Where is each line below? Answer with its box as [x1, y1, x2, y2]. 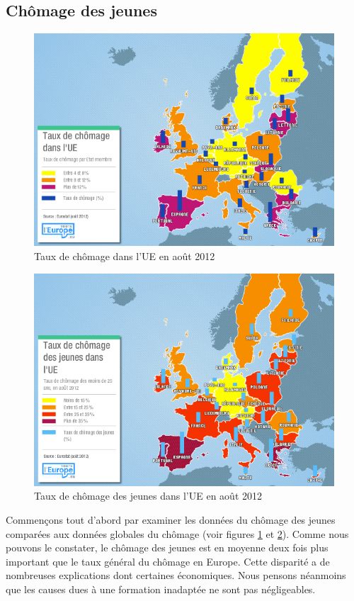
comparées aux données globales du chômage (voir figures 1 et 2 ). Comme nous [6, 526, 349, 541]
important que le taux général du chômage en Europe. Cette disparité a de [6, 554, 330, 568]
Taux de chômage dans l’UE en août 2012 [34, 248, 215, 263]
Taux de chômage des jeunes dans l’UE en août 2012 [34, 488, 263, 503]
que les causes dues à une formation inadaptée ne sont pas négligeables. [6, 582, 316, 596]
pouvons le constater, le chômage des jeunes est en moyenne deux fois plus [6, 540, 329, 555]
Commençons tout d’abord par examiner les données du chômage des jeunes [6, 512, 336, 527]
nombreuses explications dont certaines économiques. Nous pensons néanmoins [6, 568, 346, 583]
